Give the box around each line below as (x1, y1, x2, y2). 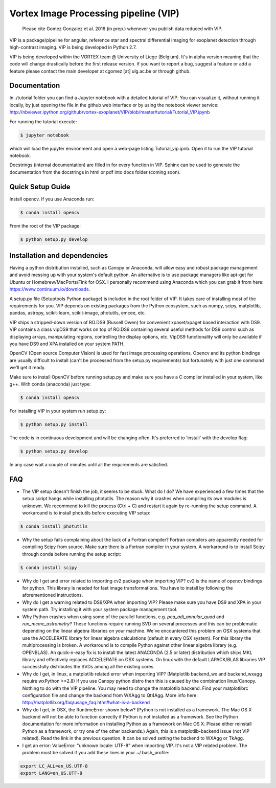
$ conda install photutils (20, 523, 88, 529)
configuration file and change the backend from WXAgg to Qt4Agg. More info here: (22, 692, 198, 698)
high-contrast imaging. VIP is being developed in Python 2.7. (9, 44, 137, 51)
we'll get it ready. (9, 365, 46, 371)
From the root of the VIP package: (9, 222, 81, 229)
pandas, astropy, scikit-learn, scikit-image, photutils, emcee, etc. (9, 310, 146, 316)
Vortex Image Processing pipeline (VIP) (9, 8, 180, 19)
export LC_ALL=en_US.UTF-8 (20, 763, 88, 769)
